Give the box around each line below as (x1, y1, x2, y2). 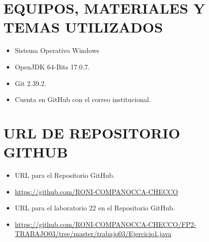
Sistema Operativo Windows (15, 45, 99, 55)
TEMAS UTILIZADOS (3, 17, 163, 37)
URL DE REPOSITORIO (3, 122, 180, 142)
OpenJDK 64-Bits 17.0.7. (15, 61, 90, 71)
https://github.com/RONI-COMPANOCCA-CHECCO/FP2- (15, 219, 196, 229)
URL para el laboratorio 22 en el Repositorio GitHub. (15, 203, 175, 213)
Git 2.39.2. (15, 78, 47, 88)
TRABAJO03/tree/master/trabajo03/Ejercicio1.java (15, 228, 172, 239)
